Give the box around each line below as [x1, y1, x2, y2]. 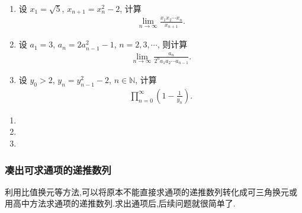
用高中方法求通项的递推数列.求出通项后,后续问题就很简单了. [5, 197, 236, 209]
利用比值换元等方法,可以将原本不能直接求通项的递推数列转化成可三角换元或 [5, 185, 297, 198]
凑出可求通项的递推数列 [5, 162, 111, 177]
